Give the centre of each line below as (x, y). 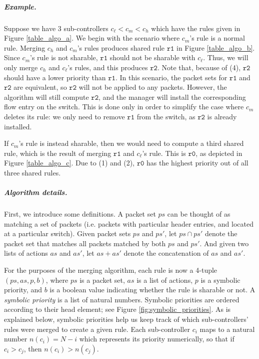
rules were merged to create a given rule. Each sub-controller (97, 329)
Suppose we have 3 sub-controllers (56, 28)
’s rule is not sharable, (64, 57)
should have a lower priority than (55, 77)
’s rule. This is (164, 153)
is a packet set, (102, 280)
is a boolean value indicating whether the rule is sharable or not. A (152, 290)
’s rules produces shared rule (121, 47)
